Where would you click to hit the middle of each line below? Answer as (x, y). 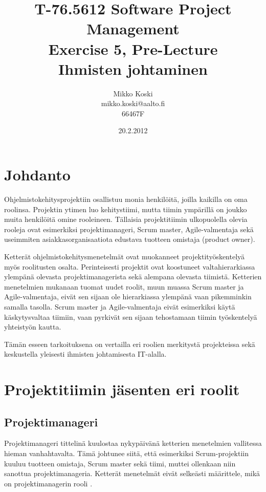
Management (133, 28)
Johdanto (37, 175)
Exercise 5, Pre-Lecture (133, 48)
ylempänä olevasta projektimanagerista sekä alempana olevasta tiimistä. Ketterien (133, 276)
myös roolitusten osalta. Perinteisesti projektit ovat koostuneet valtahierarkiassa (130, 266)
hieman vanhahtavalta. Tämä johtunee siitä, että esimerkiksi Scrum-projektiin (127, 453)
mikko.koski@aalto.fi (133, 103)
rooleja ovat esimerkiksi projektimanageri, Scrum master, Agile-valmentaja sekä (129, 229)
